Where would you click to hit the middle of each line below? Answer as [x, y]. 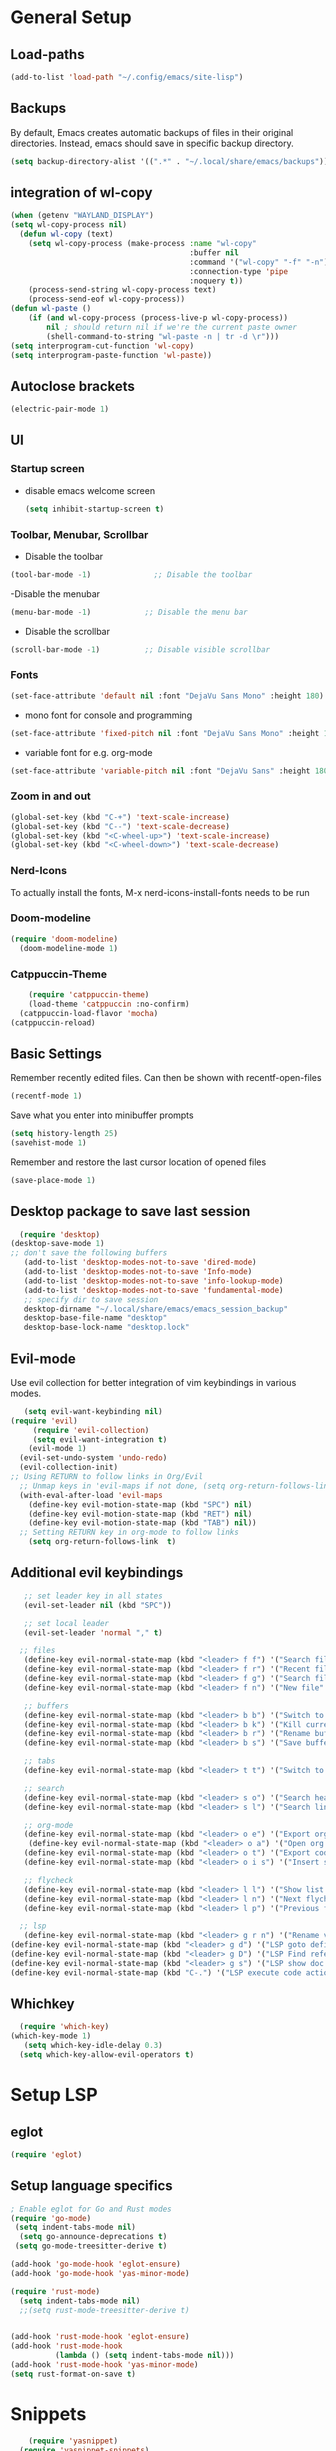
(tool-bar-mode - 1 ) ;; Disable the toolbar [131, 574]
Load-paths [47, 54]
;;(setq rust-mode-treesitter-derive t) [104, 2310]
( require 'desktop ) [60, 1234]
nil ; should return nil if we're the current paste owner [172, 327]
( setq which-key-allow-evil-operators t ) [107, 2055]
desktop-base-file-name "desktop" [95, 1318]
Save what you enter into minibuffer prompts [102, 1115]
